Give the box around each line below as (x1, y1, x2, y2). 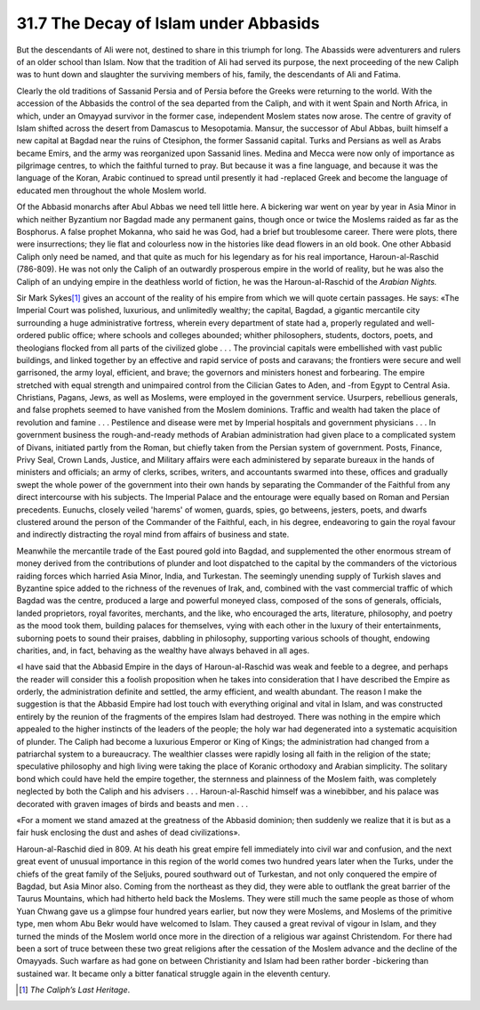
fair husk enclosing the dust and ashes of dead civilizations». (16, 828, 241, 838)
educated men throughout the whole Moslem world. (16, 185, 207, 196)
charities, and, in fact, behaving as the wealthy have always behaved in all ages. (16, 645, 310, 656)
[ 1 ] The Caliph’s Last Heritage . (19, 984, 131, 996)
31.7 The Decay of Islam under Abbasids (16, 13, 320, 33)
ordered (16, 330, 46, 341)
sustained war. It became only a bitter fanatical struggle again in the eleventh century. (16, 968, 331, 979)
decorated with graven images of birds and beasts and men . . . (16, 798, 249, 809)
